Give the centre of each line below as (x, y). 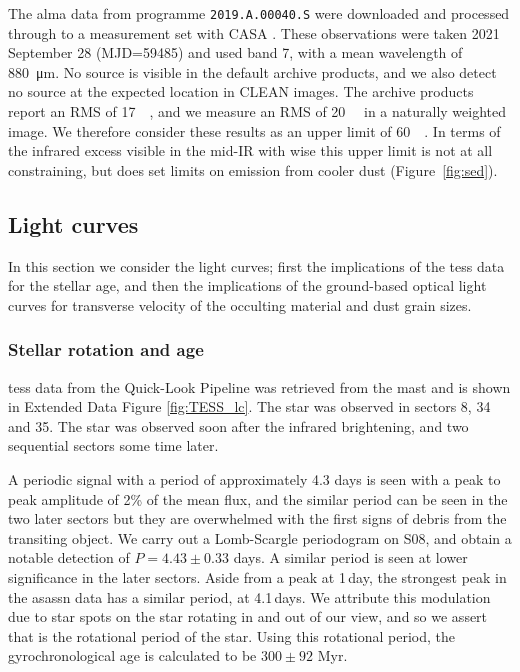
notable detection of (69, 557)
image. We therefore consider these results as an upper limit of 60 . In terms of (254, 130)
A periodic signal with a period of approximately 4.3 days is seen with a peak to (254, 478)
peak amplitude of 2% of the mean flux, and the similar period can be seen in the (258, 498)
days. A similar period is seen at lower (350, 557)
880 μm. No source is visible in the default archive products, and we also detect (252, 71)
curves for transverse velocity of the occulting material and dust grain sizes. (240, 304)
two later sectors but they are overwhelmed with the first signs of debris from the (257, 518)
